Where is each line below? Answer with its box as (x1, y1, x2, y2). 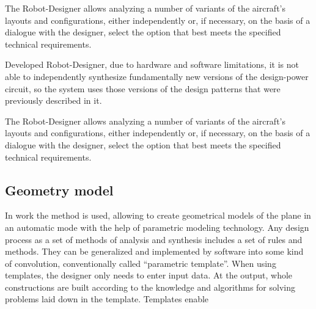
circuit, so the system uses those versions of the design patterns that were (5, 82, 281, 95)
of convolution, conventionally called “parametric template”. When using (5, 256, 276, 269)
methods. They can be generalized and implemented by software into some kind (5, 245, 304, 258)
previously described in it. (5, 94, 102, 107)
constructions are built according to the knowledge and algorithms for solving (5, 280, 295, 293)
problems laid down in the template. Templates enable (5, 293, 209, 305)
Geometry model (5, 180, 114, 199)
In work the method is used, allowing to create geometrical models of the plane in (5, 209, 311, 222)
